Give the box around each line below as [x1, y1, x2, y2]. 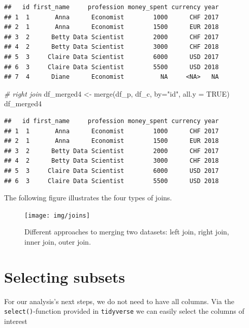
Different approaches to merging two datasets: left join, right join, [24, 226, 229, 237]
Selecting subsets [4, 266, 126, 287]
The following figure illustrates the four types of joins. [4, 192, 172, 203]
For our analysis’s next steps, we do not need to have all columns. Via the [4, 295, 234, 306]
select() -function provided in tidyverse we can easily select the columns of [4, 306, 244, 316]
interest [4, 315, 27, 326]
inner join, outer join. [24, 236, 91, 247]
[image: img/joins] [24, 212, 90, 219]
